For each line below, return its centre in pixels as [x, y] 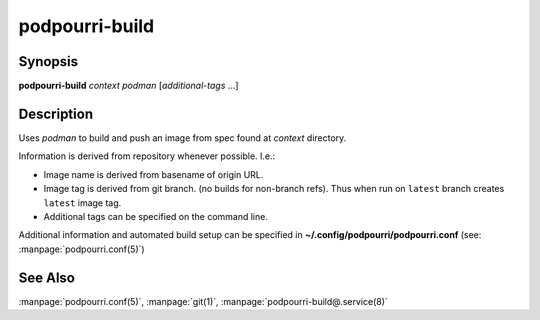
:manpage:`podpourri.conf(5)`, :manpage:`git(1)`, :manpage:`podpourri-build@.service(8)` [203, 301]
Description [56, 113]
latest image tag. [82, 202]
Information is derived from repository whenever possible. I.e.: [147, 156]
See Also [46, 277]
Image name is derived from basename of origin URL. [153, 174]
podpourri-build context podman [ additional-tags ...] [128, 86]
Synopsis [48, 61]
